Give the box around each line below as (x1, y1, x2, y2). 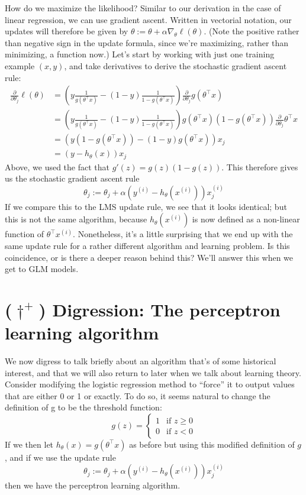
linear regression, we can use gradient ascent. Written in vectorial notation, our (5, 13, 292, 25)
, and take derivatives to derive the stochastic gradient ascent (64, 59, 287, 72)
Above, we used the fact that (5, 160, 110, 173)
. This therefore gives (221, 160, 298, 173)
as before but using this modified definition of (129, 438, 295, 450)
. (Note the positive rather (204, 25, 299, 37)
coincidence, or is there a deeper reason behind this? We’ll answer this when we (5, 251, 294, 263)
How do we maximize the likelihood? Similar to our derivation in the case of (5, 2, 281, 14)
